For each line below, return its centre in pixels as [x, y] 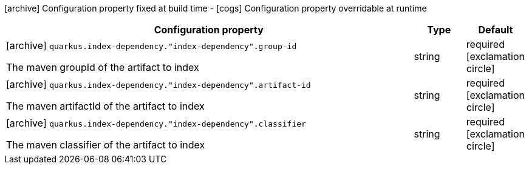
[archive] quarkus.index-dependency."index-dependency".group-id [152, 45]
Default [496, 30]
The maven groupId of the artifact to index [103, 67]
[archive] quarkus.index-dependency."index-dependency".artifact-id [159, 84]
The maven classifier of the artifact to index [106, 145]
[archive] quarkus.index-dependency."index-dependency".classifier [156, 123]
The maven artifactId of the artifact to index [105, 106]
